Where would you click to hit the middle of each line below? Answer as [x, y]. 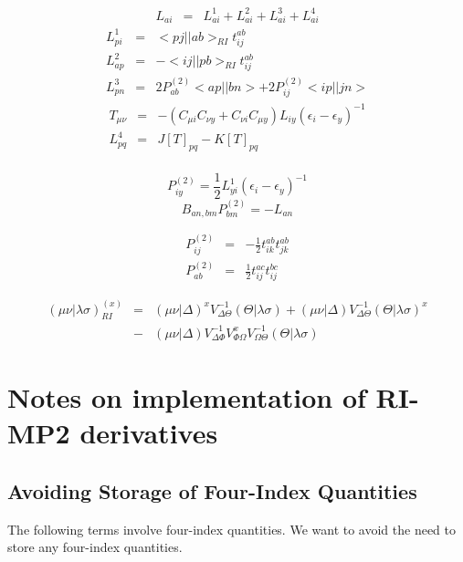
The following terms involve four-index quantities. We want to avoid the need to [232, 529]
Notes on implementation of [187, 397]
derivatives [149, 433]
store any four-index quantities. [95, 547]
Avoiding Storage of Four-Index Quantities [212, 490]
